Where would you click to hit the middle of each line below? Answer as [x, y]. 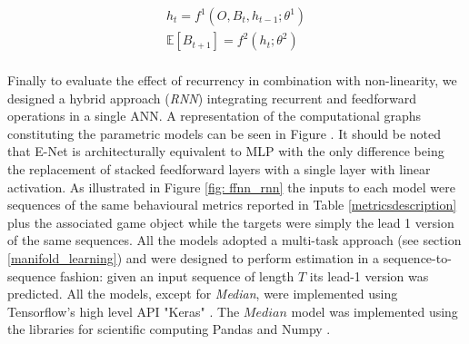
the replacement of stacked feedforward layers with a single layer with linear [219, 169]
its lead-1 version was [369, 275]
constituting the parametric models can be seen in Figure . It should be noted [225, 133]
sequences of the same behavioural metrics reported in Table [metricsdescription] [232, 205]
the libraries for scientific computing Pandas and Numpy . [169, 329]
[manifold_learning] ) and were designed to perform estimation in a [194, 258]
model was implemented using [374, 311]
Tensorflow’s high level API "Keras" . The [124, 311]
